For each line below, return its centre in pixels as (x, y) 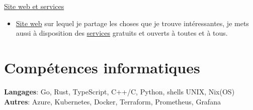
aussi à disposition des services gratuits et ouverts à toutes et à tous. (122, 33)
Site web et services (34, 6)
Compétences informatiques (102, 67)
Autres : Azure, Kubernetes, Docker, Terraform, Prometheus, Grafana (112, 101)
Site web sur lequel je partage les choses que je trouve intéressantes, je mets (132, 23)
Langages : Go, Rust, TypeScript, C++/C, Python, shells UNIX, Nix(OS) (119, 91)
